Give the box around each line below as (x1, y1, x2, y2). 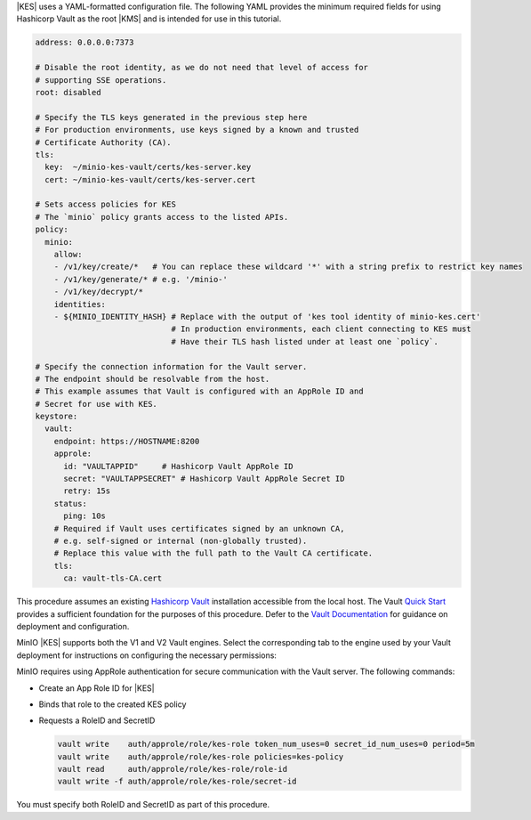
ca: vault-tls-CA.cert (63, 573, 163, 583)
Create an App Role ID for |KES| (38, 682, 155, 694)
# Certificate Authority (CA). (35, 137, 173, 147)
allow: (53, 249, 83, 260)
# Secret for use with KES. (35, 399, 157, 409)
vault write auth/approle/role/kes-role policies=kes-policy (57, 751, 344, 761)
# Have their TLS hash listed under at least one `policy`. (171, 337, 439, 346)
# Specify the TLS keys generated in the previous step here (35, 112, 308, 122)
